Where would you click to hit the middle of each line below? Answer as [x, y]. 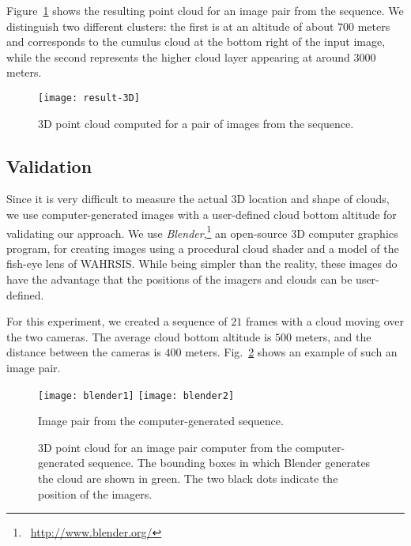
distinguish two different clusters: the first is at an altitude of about [170, 26]
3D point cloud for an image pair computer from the [165, 447]
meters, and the [333, 336]
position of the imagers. [95, 493]
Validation [49, 166]
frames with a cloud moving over [325, 321]
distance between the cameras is [84, 352]
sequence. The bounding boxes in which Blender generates [229, 463]
